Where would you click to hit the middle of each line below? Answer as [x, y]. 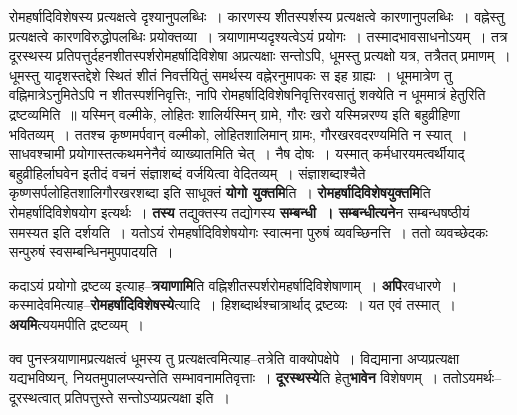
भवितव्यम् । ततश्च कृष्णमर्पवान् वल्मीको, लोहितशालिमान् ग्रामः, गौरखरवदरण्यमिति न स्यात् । [238, 133]
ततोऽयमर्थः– [472, 377]
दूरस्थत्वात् [35, 396]
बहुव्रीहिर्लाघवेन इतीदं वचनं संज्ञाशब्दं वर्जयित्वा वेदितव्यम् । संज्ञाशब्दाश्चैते [187, 172]
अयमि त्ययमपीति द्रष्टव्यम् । [76, 323]
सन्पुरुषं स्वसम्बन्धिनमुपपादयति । [91, 251]
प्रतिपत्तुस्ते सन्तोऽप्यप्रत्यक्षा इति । [147, 396]
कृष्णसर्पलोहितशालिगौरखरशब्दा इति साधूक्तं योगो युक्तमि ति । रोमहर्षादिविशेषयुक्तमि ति [220, 192]
